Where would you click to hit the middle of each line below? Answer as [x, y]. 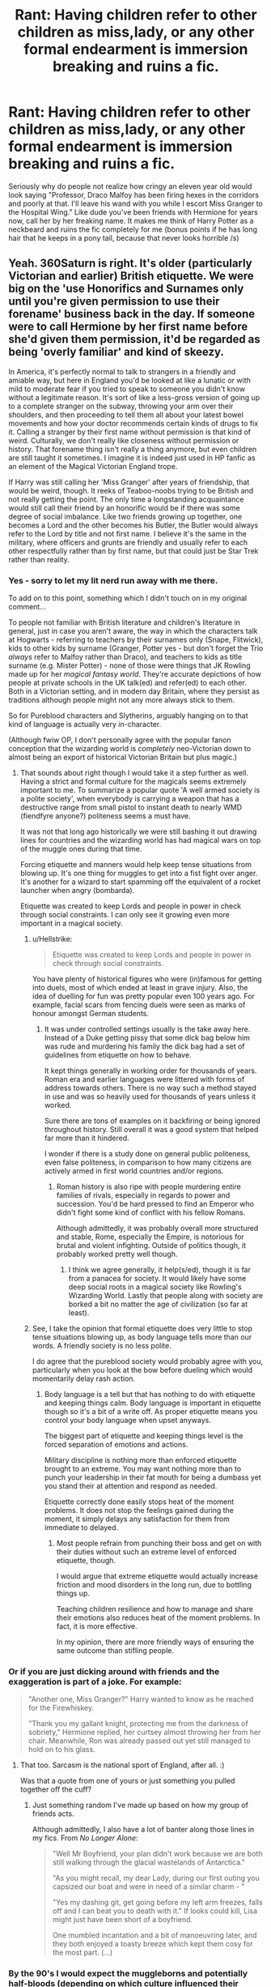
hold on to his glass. [61, 1750]
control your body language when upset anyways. [128, 1421]
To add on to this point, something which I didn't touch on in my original [128, 598]
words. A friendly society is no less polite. [102, 1346]
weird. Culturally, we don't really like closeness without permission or [124, 440]
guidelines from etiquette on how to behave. [118, 1055]
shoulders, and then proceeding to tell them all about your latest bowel [126, 414]
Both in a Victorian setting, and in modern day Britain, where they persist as [134, 691]
